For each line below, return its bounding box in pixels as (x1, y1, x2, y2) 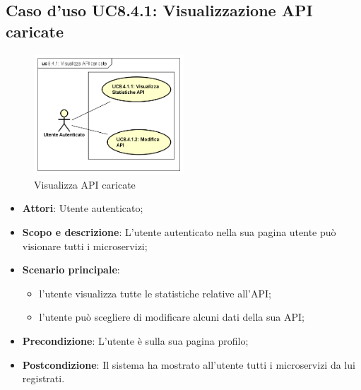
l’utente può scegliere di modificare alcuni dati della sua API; (39, 309, 304, 324)
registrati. (22, 371, 65, 386)
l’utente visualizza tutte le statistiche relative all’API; (39, 285, 271, 300)
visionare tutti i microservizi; (22, 238, 148, 253)
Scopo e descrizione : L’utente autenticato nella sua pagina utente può (22, 225, 336, 240)
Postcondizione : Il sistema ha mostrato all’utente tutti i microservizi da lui (22, 357, 355, 372)
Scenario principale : (22, 262, 120, 277)
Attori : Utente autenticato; (22, 201, 143, 215)
